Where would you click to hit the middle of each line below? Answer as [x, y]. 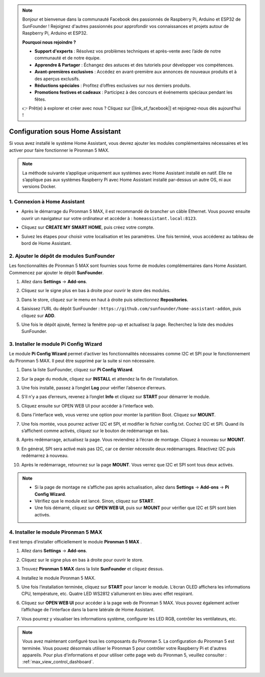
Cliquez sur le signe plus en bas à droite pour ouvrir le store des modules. [96, 291]
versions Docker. [39, 187]
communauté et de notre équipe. [68, 58]
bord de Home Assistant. [46, 244]
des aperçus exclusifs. [57, 79]
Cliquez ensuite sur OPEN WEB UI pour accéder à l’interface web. [88, 406]
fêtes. [40, 99]
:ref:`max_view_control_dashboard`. [58, 662]
